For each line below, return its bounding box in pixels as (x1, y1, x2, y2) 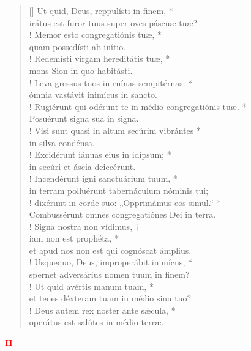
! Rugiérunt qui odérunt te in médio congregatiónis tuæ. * (29, 100, 247, 113)
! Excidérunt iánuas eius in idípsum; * (29, 148, 171, 161)
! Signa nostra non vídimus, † (29, 220, 139, 232)
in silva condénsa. (29, 136, 95, 149)
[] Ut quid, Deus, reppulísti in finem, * (29, 4, 173, 17)
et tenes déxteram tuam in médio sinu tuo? (29, 292, 192, 305)
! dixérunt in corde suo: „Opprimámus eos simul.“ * (29, 196, 221, 209)
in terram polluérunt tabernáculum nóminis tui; (29, 183, 209, 196)
